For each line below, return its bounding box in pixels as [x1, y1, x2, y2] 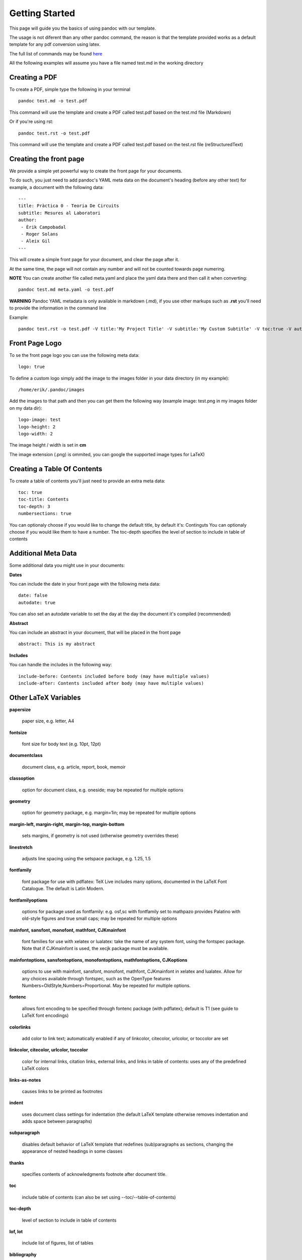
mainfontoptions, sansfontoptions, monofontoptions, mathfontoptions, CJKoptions [9, 957, 188, 963]
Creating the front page [9, 154, 85, 163]
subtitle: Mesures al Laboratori [18, 210, 101, 216]
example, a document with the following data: [9, 184, 104, 190]
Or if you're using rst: [9, 118, 54, 124]
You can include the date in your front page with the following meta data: [9, 581, 161, 587]
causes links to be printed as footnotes [22, 1088, 103, 1094]
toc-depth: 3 [18, 503, 50, 509]
